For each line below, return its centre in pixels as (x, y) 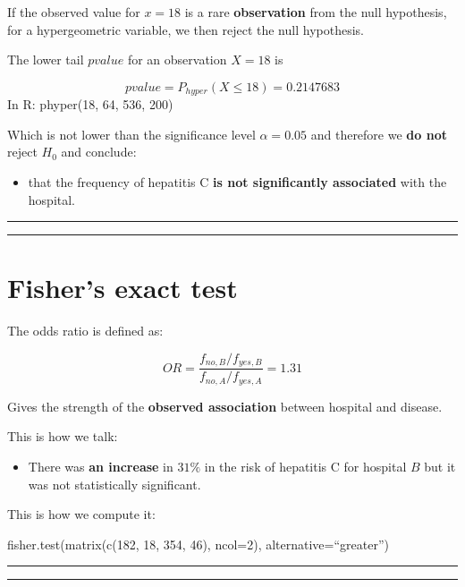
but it (440, 467)
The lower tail (46, 60)
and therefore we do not (379, 134)
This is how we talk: (63, 436)
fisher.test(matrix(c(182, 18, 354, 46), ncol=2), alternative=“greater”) (198, 544)
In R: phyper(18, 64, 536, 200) (90, 104)
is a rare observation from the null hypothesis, (316, 12)
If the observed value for (74, 12)
